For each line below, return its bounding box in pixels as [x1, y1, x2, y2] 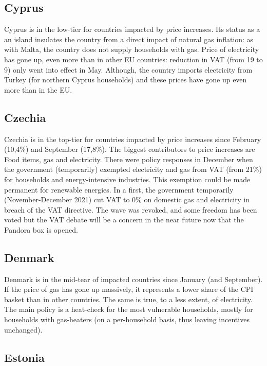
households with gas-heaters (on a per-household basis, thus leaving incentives [4, 314, 250, 325]
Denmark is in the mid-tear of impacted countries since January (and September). [4, 273, 263, 284]
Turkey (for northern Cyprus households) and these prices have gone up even [4, 74, 247, 85]
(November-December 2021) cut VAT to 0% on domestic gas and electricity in [4, 194, 250, 205]
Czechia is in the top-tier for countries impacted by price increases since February [4, 133, 261, 144]
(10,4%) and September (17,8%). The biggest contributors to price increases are [4, 144, 255, 154]
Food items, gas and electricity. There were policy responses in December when [4, 153, 253, 164]
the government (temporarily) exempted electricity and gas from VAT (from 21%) [4, 164, 262, 175]
